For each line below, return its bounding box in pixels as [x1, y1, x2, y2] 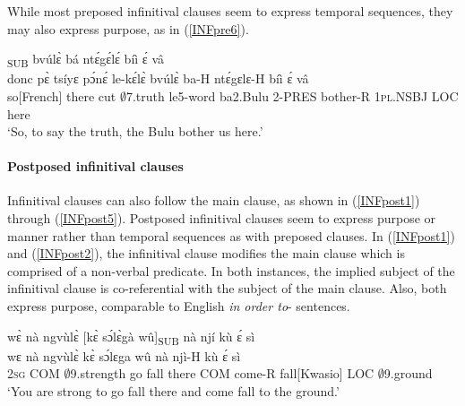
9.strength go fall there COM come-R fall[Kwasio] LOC [70, 364, 375, 383]
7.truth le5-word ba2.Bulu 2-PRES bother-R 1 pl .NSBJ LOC [125, 86, 459, 105]
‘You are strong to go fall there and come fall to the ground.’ [7, 381, 340, 400]
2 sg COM [7, 364, 60, 383]
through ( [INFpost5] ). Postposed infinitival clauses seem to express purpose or [7, 209, 436, 228]
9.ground [383, 364, 433, 383]
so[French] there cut [7, 86, 116, 105]
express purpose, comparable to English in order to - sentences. [7, 297, 350, 315]
